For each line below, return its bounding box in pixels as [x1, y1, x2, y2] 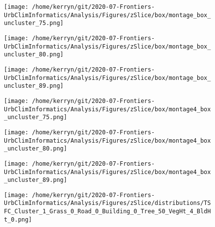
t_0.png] [4, 216, 32, 223]
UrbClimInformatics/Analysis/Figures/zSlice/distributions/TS [4, 200, 211, 207]
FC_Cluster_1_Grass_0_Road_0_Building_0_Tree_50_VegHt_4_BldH [4, 208, 211, 215]
